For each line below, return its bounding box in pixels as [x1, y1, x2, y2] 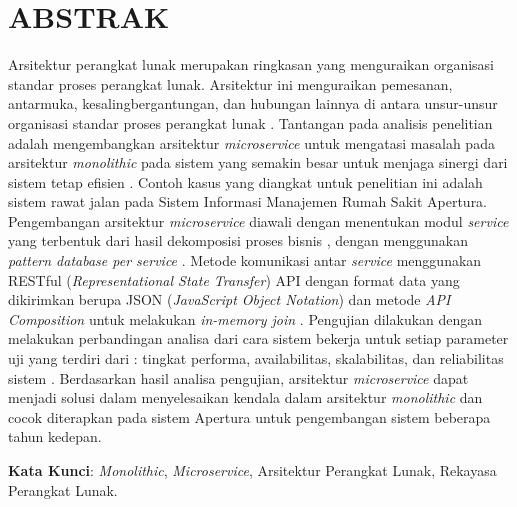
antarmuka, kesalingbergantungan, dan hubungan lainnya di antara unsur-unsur [8, 93, 498, 114]
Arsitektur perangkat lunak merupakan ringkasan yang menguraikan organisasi [8, 54, 494, 75]
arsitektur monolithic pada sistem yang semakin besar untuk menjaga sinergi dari [8, 152, 508, 173]
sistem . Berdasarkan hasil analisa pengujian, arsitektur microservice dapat [8, 367, 469, 388]
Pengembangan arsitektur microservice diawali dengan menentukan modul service [8, 210, 509, 231]
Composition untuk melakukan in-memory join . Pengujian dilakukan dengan [8, 308, 483, 329]
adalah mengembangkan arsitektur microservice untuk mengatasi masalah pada [8, 132, 495, 153]
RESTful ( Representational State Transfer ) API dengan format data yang [8, 269, 460, 290]
